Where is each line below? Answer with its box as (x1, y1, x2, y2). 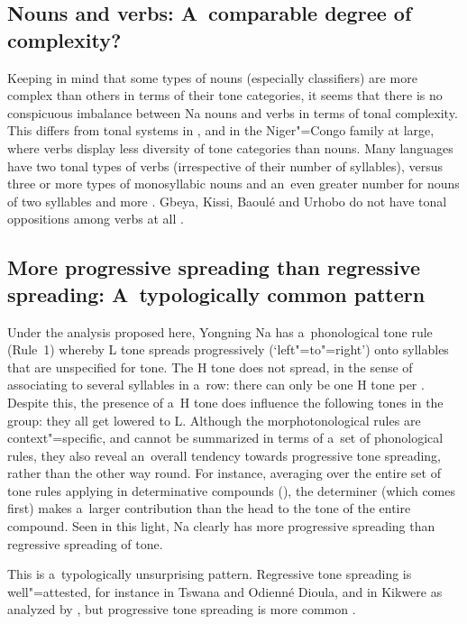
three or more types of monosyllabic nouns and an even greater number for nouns (7, 174, 460, 193)
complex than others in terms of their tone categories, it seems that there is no (7, 86, 443, 105)
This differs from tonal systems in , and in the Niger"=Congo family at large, (7, 121, 435, 140)
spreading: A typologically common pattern (7, 280, 426, 307)
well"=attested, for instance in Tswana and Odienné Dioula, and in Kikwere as (7, 582, 443, 601)
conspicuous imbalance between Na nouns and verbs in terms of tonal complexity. (7, 103, 458, 122)
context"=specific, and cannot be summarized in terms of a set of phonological (7, 428, 444, 447)
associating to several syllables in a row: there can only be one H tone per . (7, 375, 425, 394)
